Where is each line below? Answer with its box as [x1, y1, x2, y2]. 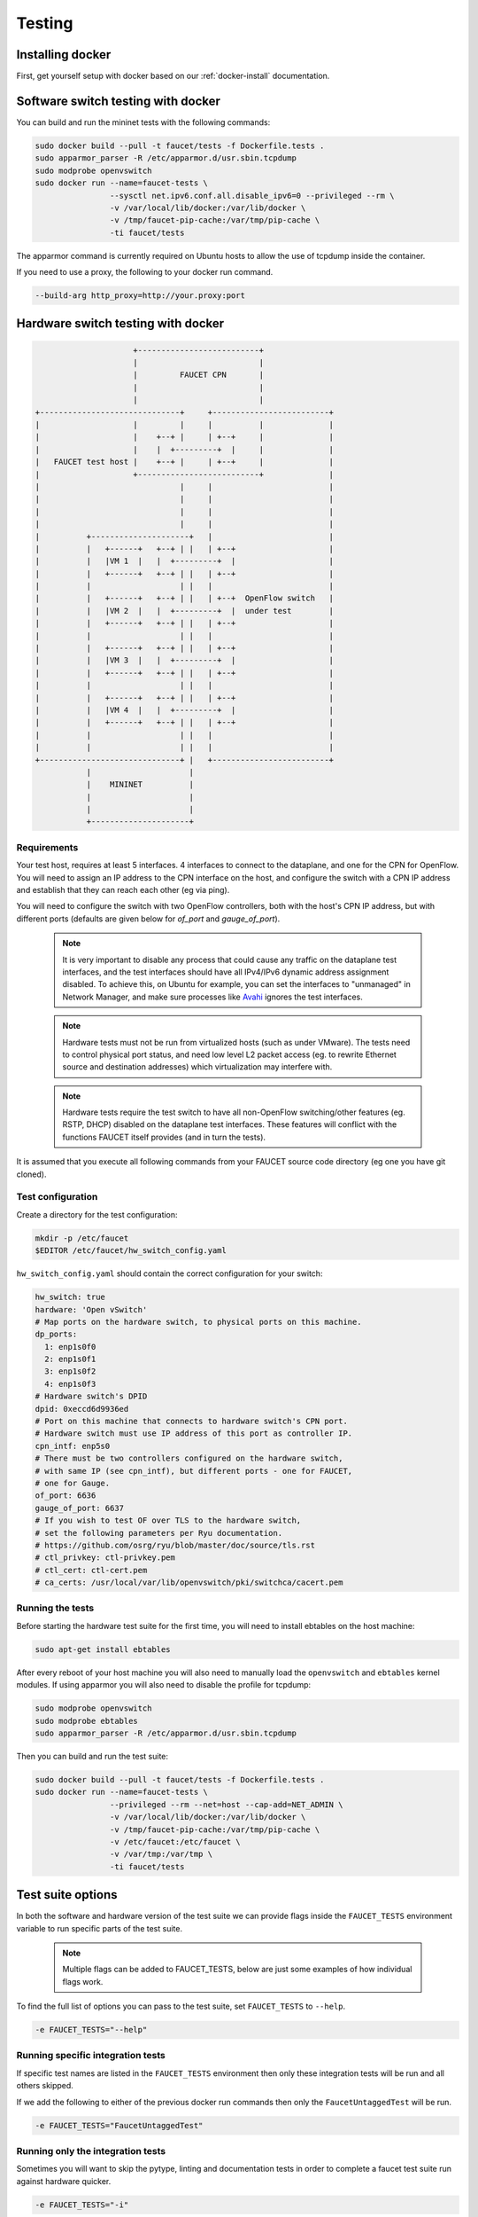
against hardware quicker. [16, 2175, 112, 2186]
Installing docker [16, 47, 112, 62]
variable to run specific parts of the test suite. [16, 1923, 183, 1933]
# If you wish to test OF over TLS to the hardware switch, [35, 1516, 302, 1525]
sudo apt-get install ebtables [35, 1644, 172, 1654]
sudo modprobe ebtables [35, 1716, 139, 1726]
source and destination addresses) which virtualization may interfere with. [62, 1061, 333, 1072]
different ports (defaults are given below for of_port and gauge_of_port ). [16, 913, 281, 924]
